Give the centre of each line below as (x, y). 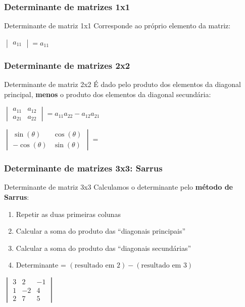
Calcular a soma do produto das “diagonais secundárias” (104, 248)
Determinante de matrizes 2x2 (67, 65)
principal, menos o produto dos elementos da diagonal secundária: (108, 94)
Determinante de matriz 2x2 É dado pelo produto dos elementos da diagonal (122, 84)
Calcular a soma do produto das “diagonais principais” (101, 231)
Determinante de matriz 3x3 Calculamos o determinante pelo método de (118, 187)
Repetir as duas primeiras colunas (68, 214)
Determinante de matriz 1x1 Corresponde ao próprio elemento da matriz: (117, 26)
